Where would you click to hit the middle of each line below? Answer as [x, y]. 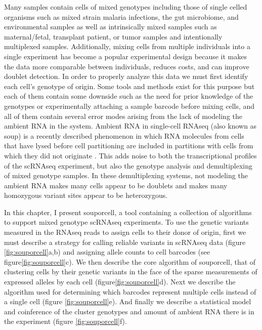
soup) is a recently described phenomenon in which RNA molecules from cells [124, 135]
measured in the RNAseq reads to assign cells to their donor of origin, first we [125, 232]
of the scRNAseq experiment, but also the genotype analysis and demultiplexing [128, 165]
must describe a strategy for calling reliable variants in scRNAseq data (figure [125, 242]
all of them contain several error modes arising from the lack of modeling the [123, 116]
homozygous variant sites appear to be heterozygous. [86, 195]
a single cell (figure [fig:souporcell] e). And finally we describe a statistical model [128, 301]
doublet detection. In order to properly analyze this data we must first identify [126, 76]
